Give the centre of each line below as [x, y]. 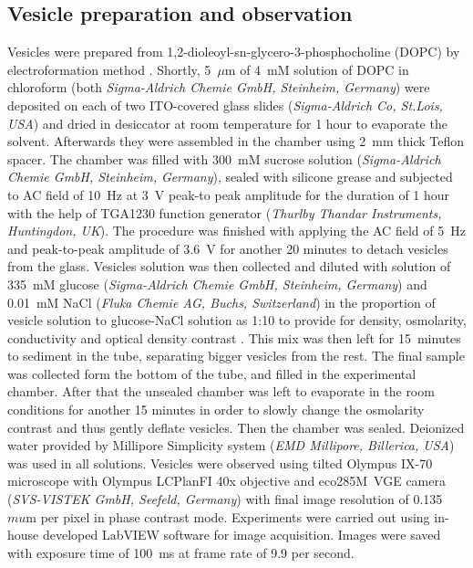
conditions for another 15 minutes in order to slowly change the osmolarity [216, 410]
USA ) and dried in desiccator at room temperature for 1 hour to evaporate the [227, 123]
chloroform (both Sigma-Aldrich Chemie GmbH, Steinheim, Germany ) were [219, 87]
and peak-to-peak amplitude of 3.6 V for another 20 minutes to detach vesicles [228, 248]
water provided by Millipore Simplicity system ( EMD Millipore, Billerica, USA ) [231, 445]
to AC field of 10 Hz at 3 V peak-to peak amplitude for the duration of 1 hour [229, 194]
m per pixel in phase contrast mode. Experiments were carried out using [228, 516]
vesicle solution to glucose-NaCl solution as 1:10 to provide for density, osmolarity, [237, 320]
